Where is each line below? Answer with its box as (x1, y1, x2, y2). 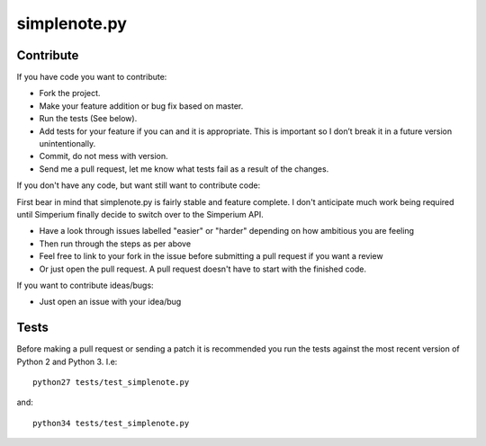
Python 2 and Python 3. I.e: (16, 356, 118, 367)
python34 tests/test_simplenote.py (32, 418, 190, 428)
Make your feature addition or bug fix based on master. (39, 100, 244, 111)
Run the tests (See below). (39, 113, 138, 124)
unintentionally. (39, 138, 96, 149)
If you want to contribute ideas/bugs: (16, 280, 154, 290)
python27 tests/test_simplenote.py (32, 378, 190, 387)
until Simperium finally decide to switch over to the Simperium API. (16, 209, 265, 219)
